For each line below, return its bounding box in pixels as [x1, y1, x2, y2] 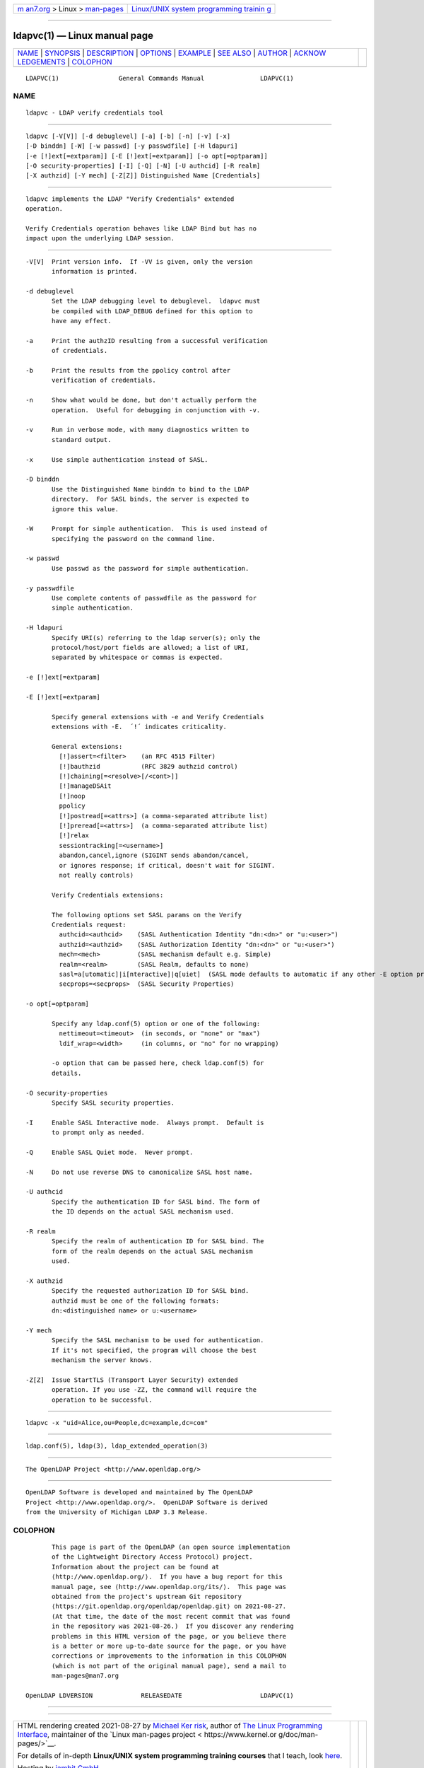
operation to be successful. [52, 1395, 153, 1404]
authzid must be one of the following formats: [52, 1296, 220, 1305]
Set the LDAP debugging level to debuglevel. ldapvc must [52, 297, 261, 306]
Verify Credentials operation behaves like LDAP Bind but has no [25, 224, 257, 233]
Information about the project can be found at [52, 1563, 220, 1571]
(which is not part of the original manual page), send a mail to [52, 1662, 287, 1670]
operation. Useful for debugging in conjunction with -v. [52, 406, 261, 414]
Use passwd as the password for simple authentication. [52, 564, 249, 572]
